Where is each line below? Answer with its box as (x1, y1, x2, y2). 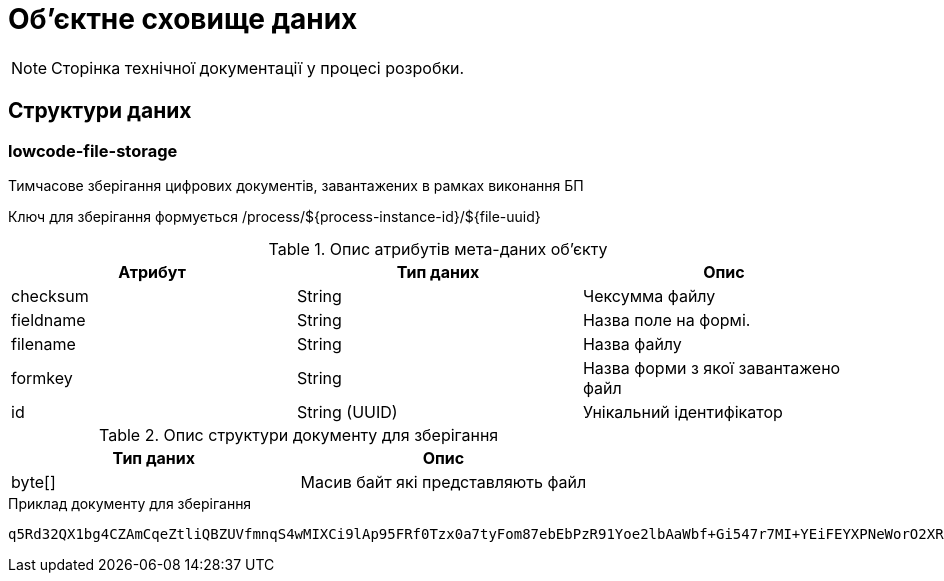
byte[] (11, 471, 56, 492)
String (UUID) (296, 401, 398, 422)
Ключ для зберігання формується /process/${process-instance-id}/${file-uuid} (8, 207, 541, 225)
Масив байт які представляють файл (300, 471, 587, 492)
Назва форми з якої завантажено (582, 357, 841, 378)
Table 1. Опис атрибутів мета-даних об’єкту (268, 238, 608, 259)
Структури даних (8, 98, 192, 124)
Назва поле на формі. (582, 309, 751, 330)
